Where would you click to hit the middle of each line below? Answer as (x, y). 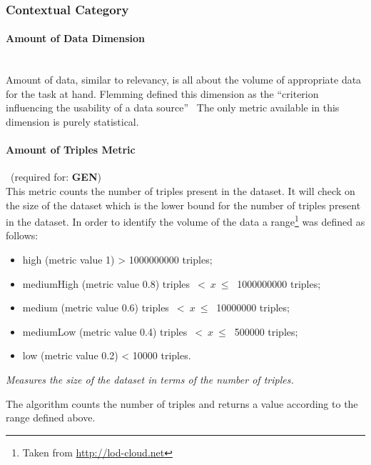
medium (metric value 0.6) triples (96, 307)
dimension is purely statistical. (72, 122)
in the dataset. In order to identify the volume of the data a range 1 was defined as (185, 220)
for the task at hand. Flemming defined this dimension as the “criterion (162, 93)
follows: (22, 235)
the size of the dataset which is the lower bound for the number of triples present (183, 205)
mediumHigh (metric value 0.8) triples (106, 283)
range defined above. (51, 417)
